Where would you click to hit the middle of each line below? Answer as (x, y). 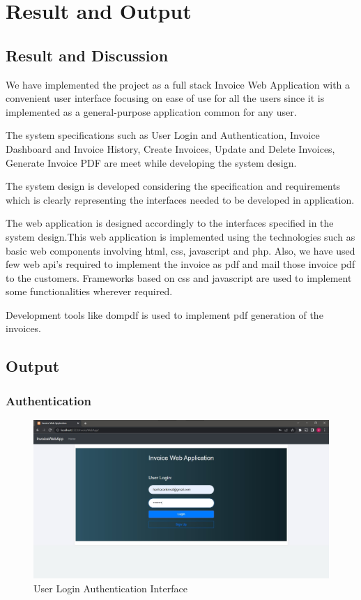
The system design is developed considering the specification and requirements (173, 186)
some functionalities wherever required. (89, 291)
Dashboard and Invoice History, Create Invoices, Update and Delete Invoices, (170, 148)
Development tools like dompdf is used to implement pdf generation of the (164, 314)
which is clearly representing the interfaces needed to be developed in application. (180, 199)
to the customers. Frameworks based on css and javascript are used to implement (179, 277)
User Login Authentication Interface (110, 588)
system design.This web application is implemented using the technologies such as (180, 236)
